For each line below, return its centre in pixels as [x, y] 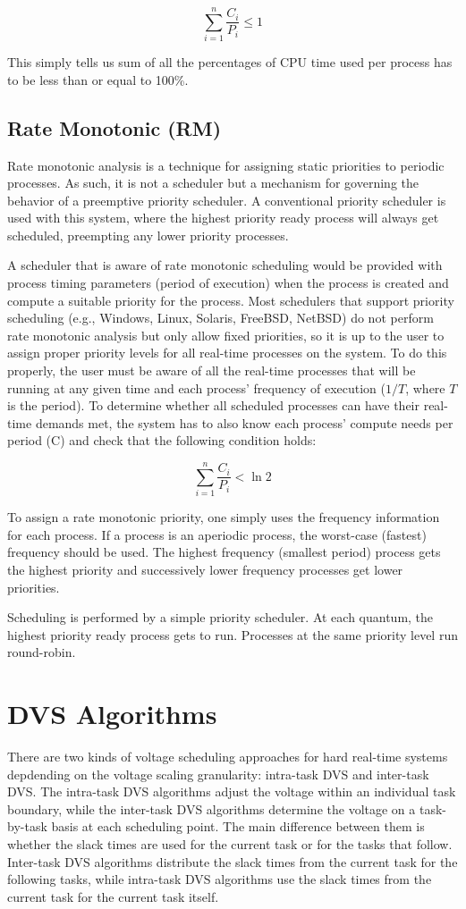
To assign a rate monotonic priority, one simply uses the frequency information [224, 517]
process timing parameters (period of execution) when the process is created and [228, 283]
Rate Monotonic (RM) [114, 127]
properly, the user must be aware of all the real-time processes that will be [212, 370]
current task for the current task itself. [113, 896]
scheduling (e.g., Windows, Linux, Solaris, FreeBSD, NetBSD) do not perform [220, 318]
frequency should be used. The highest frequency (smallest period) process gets [224, 552]
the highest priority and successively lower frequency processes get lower [205, 569]
